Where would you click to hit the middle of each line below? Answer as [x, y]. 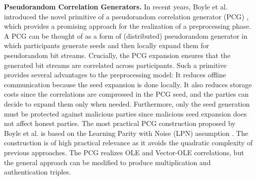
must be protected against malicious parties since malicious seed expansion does [125, 113]
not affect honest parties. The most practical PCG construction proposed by [120, 123]
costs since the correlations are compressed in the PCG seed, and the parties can [127, 94]
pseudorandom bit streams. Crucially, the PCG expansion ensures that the [117, 55]
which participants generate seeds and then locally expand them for [107, 45]
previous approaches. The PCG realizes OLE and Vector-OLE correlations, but [124, 152]
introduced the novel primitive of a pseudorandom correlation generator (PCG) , [126, 16]
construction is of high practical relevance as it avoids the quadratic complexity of [128, 143]
